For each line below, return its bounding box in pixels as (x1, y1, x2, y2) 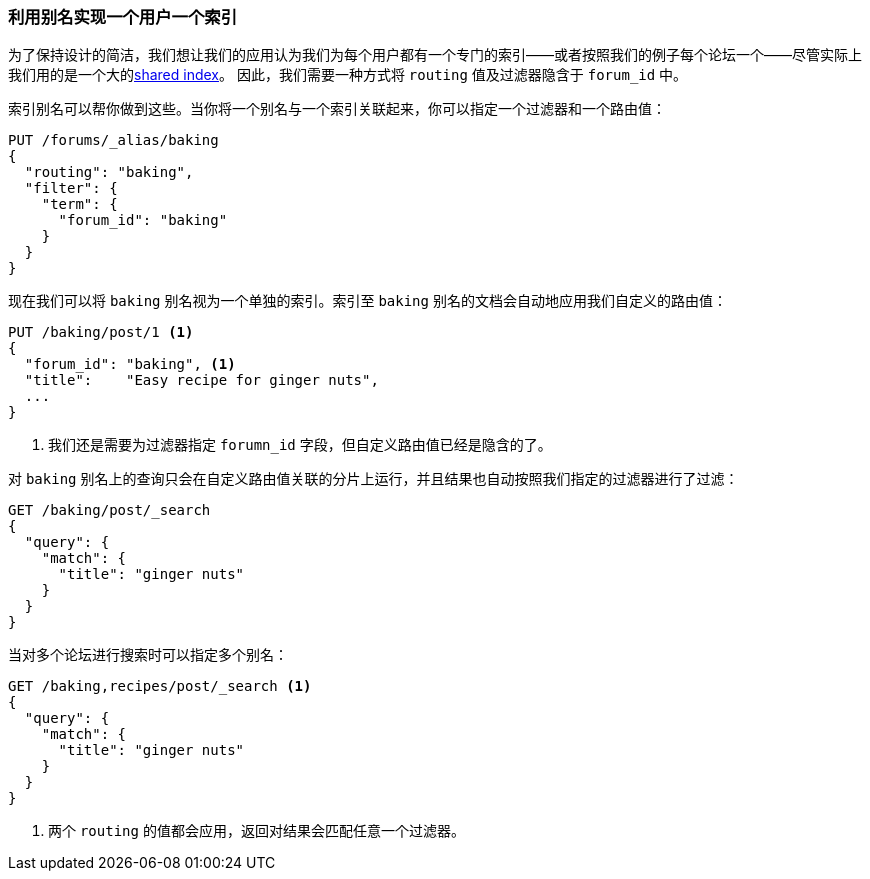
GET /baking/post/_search (8, 502, 211, 519)
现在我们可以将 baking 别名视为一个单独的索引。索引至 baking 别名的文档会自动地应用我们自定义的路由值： (8, 292, 727, 310)
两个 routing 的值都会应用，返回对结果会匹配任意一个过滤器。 (48, 822, 465, 840)
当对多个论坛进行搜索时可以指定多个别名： (8, 646, 288, 664)
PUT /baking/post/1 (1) (8, 324, 194, 341)
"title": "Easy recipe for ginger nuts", (24, 372, 379, 389)
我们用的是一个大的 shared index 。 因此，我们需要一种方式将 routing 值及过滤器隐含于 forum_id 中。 (8, 66, 688, 84)
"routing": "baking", (24, 164, 194, 181)
